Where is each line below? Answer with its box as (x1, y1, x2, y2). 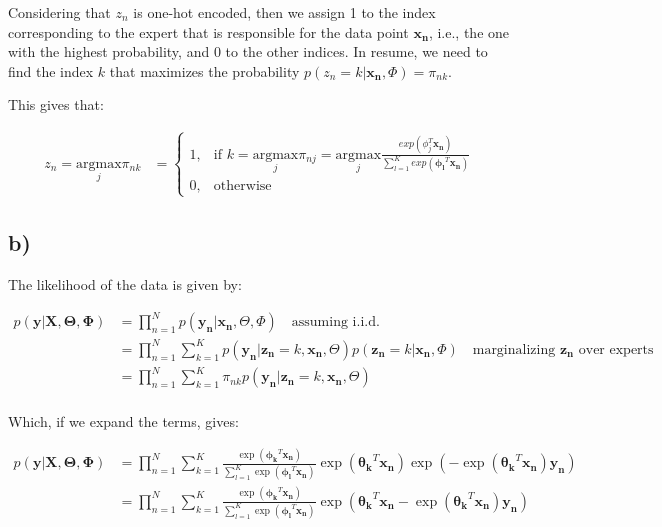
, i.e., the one (428, 21, 510, 42)
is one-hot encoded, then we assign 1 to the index (133, 2, 436, 22)
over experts (578, 342, 654, 357)
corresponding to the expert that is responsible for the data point (8, 21, 409, 42)
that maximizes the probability (109, 60, 300, 81)
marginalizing (472, 342, 556, 357)
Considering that (8, 2, 111, 22)
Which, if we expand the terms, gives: (8, 410, 239, 431)
